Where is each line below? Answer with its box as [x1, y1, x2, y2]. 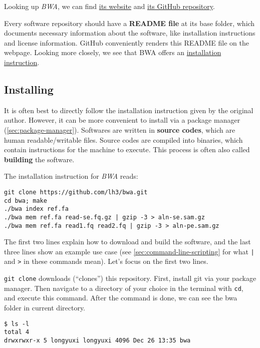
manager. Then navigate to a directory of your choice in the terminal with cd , [4, 282, 243, 293]
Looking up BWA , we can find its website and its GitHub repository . [4, 1, 215, 11]
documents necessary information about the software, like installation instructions [4, 28, 255, 38]
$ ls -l [4, 320, 30, 327]
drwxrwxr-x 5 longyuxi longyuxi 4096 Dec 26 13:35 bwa [4, 336, 191, 344]
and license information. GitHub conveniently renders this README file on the [4, 37, 249, 48]
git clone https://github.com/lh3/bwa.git [4, 188, 148, 196]
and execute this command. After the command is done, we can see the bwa [4, 292, 237, 303]
